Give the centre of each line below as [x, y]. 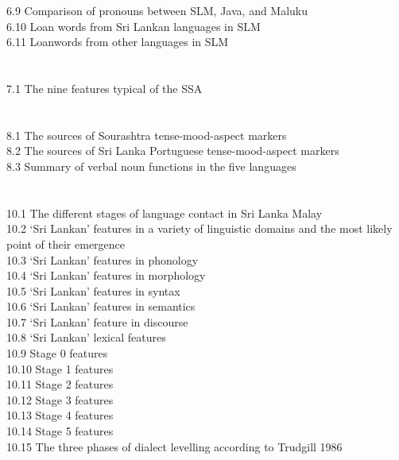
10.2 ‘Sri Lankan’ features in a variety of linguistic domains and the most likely [199, 228]
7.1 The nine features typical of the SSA [105, 88]
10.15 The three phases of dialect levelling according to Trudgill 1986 [174, 446]
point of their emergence [66, 244]
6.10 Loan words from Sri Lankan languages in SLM [134, 26]
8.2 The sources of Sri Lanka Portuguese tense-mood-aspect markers [173, 151]
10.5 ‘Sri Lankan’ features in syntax [93, 290]
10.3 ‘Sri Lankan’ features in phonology [103, 259]
